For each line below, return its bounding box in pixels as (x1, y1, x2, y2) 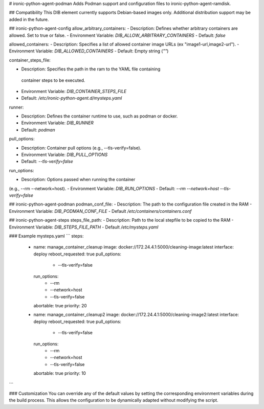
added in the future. (9, 16, 49, 22)
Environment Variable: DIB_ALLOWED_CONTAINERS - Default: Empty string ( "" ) (9, 48, 169, 54)
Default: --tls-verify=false (21, 159, 73, 164)
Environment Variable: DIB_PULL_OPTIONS (21, 152, 108, 158)
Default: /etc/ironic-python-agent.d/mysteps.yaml (21, 95, 122, 101)
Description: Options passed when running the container (21, 177, 135, 182)
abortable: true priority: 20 (33, 303, 87, 309)
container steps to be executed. (21, 77, 86, 83)
